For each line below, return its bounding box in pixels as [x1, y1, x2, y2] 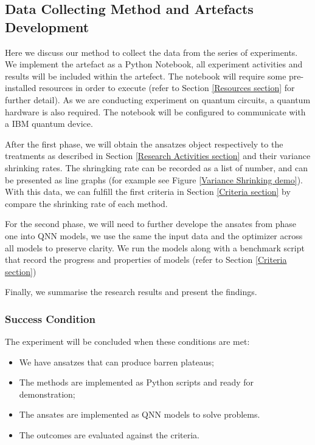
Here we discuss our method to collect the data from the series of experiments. [5, 46, 298, 58]
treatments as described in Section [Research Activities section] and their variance [5, 149, 311, 162]
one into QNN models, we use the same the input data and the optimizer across [5, 229, 303, 242]
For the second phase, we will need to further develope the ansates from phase [5, 217, 297, 230]
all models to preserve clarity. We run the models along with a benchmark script [5, 241, 305, 254]
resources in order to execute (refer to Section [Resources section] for [39, 81, 295, 94]
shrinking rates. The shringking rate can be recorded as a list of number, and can [5, 161, 308, 174]
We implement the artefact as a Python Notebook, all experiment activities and [5, 58, 303, 70]
